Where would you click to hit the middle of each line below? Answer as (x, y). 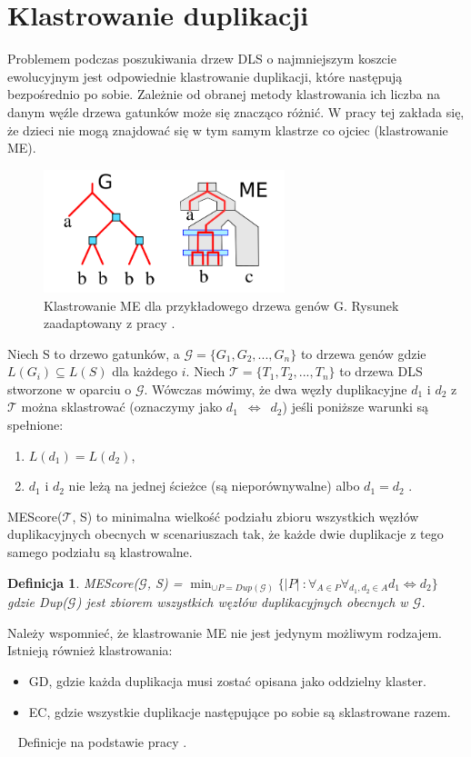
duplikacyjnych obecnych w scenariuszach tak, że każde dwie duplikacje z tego (225, 534)
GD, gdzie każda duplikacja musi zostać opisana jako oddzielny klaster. (227, 680)
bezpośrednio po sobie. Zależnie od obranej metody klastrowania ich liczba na (224, 94)
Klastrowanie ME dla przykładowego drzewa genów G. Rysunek (221, 305)
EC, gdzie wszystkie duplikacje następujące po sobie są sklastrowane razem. (240, 711)
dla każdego (145, 371)
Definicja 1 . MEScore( (73, 582)
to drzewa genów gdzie (363, 353)
